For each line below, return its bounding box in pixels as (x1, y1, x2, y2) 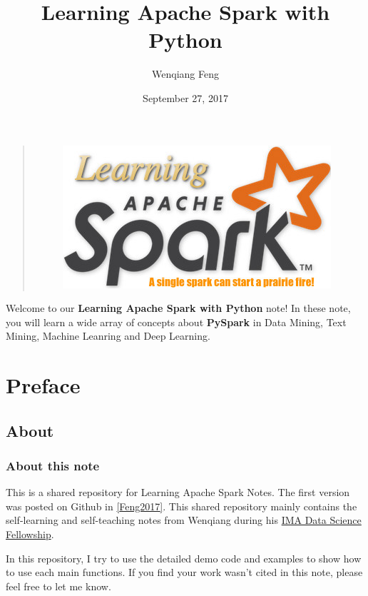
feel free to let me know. (6, 578, 111, 593)
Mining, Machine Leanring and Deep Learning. (6, 328, 210, 343)
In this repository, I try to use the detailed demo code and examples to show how (6, 550, 362, 565)
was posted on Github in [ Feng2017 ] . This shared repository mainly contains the (6, 498, 357, 513)
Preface (6, 370, 81, 400)
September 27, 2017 (143, 90, 228, 105)
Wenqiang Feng (152, 66, 219, 81)
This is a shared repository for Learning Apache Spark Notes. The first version (6, 485, 350, 500)
